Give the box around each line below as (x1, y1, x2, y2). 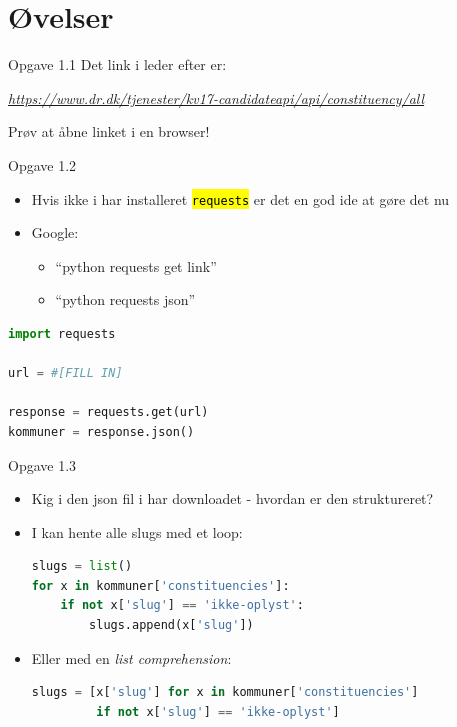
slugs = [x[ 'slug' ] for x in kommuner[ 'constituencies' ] (31, 685, 419, 700)
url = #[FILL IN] (8, 366, 123, 381)
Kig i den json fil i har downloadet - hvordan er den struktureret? (31, 488, 434, 509)
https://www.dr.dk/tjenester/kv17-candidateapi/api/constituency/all (8, 87, 425, 108)
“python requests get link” (55, 255, 217, 276)
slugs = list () (31, 559, 133, 574)
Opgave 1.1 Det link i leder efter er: (8, 54, 227, 75)
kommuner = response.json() (8, 424, 195, 439)
